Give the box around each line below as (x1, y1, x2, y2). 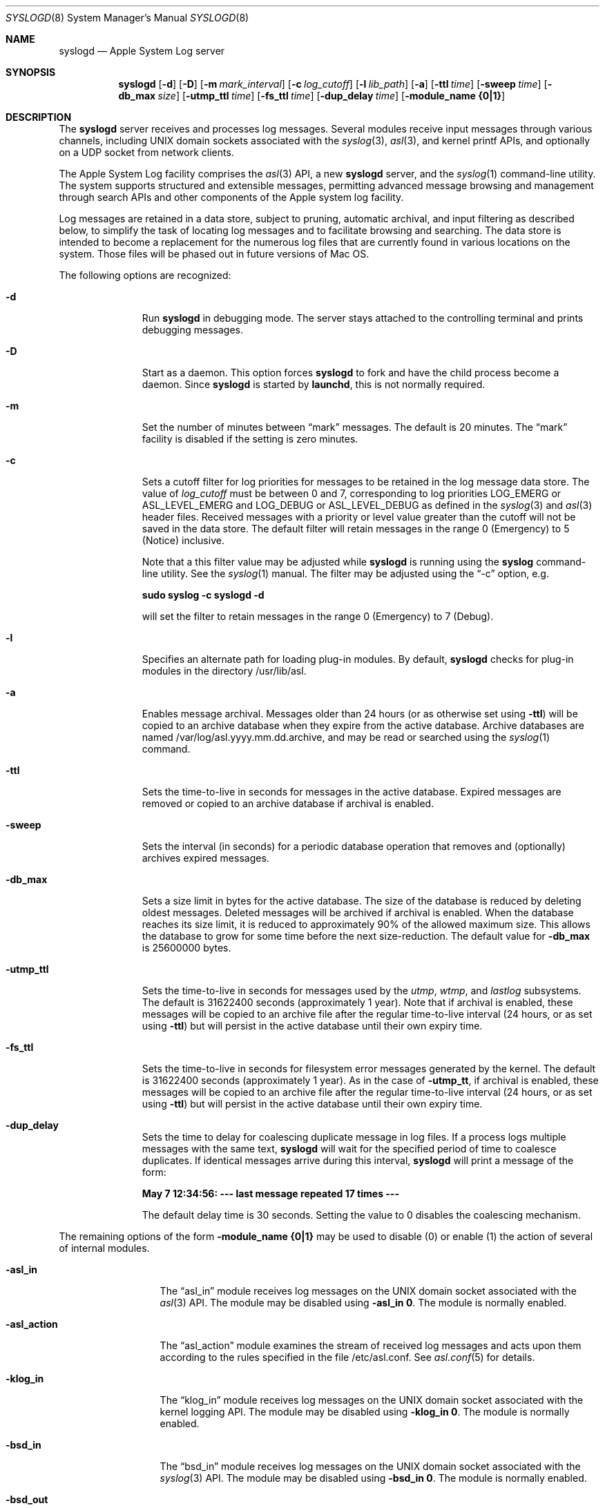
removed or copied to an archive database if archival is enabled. (142, 797, 434, 809)
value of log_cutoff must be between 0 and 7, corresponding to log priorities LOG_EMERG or (142, 487, 561, 499)
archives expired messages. (142, 852, 269, 864)
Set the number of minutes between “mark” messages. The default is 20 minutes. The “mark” (142, 421, 568, 433)
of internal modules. (59, 1242, 150, 1254)
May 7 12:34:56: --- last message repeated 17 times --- (142, 1188, 399, 1199)
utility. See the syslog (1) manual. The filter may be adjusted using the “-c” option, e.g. (160, 568, 549, 579)
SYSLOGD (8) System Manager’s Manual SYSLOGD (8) (6, 12, 249, 23)
